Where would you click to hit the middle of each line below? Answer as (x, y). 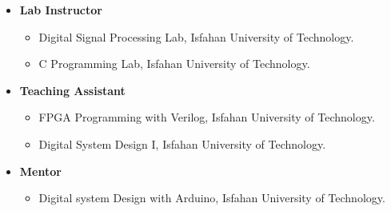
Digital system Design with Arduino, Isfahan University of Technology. (212, 198)
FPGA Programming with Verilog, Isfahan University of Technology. (207, 117)
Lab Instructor (61, 10)
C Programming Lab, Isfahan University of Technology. (174, 64)
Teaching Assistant (72, 90)
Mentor (40, 171)
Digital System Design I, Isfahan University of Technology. (182, 143)
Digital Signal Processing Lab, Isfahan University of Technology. (196, 36)
